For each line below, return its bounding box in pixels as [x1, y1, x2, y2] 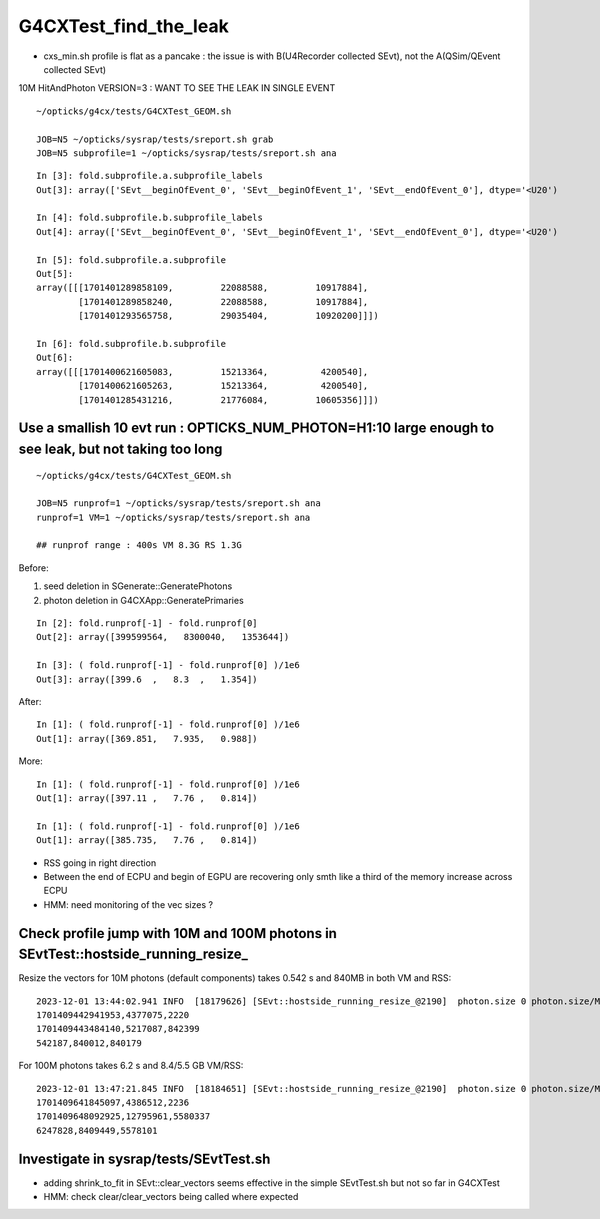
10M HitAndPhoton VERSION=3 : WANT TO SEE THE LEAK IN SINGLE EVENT [18, 82, 336, 94]
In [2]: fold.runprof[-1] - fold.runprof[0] [36, 618, 259, 629]
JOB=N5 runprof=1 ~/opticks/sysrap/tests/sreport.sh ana [36, 498, 322, 509]
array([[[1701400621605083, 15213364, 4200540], [36, 366, 369, 377]
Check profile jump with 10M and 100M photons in [18, 925, 337, 942]
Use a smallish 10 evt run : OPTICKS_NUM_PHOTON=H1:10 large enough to [18, 420, 495, 437]
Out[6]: [36, 352, 74, 364]
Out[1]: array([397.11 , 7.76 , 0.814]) [36, 792, 259, 804]
